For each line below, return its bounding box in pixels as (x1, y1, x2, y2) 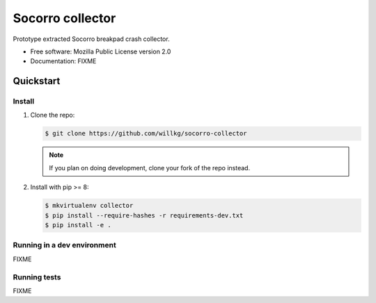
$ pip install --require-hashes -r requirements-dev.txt (45, 211, 244, 219)
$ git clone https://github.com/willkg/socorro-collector (45, 129, 247, 138)
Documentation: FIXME (30, 57, 97, 65)
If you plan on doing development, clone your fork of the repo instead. (49, 163, 251, 172)
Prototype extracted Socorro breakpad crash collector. (13, 35, 170, 43)
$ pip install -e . (45, 221, 111, 229)
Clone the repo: (30, 111, 75, 120)
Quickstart (13, 75, 61, 87)
